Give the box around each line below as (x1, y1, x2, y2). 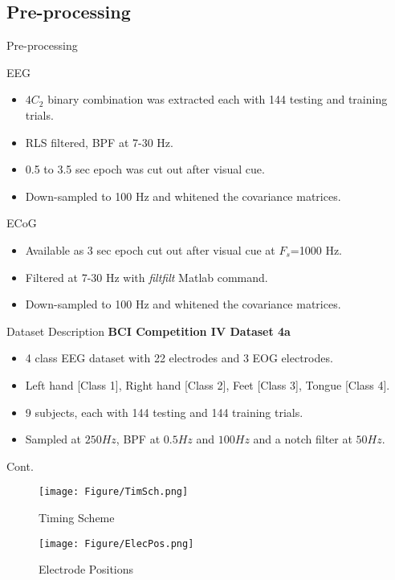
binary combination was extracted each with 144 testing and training (47, 91, 388, 108)
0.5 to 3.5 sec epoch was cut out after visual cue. (25, 161, 265, 178)
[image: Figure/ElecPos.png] (39, 537, 194, 549)
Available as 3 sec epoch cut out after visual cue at (25, 241, 275, 258)
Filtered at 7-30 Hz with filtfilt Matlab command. (25, 268, 268, 285)
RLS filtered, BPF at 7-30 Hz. (25, 133, 173, 150)
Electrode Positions (39, 561, 134, 578)
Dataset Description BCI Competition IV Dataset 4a (6, 322, 291, 339)
